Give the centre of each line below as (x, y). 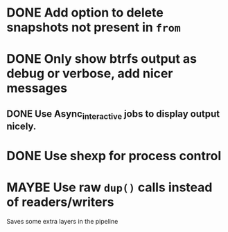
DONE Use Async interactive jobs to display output (113, 115)
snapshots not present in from (94, 27)
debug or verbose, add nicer (90, 74)
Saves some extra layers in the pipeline (62, 222)
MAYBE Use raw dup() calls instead (109, 187)
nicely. (21, 126)
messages (37, 88)
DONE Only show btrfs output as (102, 59)
